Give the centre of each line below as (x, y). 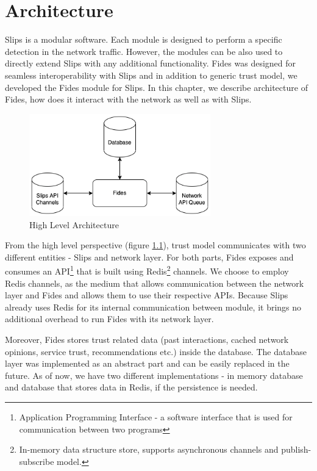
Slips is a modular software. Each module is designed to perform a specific (144, 39)
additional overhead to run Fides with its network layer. (109, 319)
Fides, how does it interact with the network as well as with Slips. (128, 99)
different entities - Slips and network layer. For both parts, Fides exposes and (149, 257)
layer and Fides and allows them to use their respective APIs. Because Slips (147, 295)
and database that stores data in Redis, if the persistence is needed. (131, 387)
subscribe (37, 461)
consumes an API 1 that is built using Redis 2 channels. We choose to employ (147, 270)
